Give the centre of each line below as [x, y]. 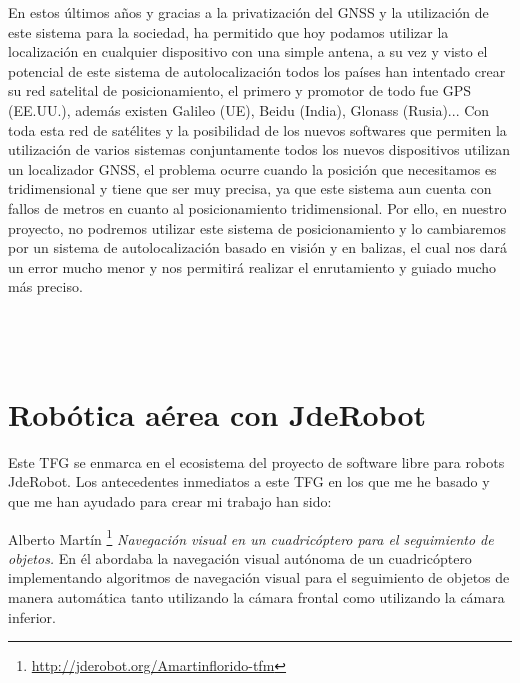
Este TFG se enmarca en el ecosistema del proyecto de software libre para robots [256, 461]
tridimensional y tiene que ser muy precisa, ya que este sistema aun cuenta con [250, 188]
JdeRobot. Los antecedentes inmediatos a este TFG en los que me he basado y [249, 481]
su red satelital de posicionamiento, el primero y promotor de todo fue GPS [240, 90]
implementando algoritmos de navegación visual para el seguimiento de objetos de [259, 577]
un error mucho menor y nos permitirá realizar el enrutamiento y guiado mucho [252, 266]
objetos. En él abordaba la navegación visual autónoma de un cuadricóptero [240, 557]
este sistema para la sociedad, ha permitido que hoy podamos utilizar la [228, 31]
